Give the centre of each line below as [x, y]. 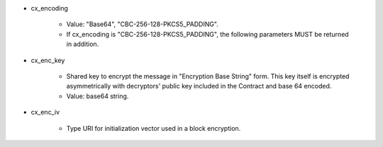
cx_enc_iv [45, 112]
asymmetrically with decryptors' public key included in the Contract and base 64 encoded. [199, 86]
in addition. [83, 44]
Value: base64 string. [98, 96]
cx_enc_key [48, 60]
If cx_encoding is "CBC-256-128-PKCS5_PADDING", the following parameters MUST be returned [207, 34]
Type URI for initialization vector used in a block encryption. [154, 128]
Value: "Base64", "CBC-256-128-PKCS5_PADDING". [143, 24]
